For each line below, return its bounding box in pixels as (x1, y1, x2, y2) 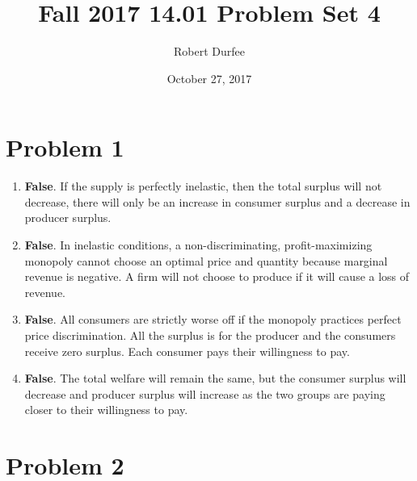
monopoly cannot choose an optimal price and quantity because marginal (24, 252, 388, 269)
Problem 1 (6, 131, 124, 164)
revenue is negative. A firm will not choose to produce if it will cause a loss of (24, 268, 410, 285)
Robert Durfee (174, 43, 245, 60)
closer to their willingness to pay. (24, 401, 188, 418)
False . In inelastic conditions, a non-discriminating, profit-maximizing (24, 236, 373, 253)
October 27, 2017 (166, 69, 252, 86)
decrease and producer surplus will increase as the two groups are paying (24, 385, 385, 402)
